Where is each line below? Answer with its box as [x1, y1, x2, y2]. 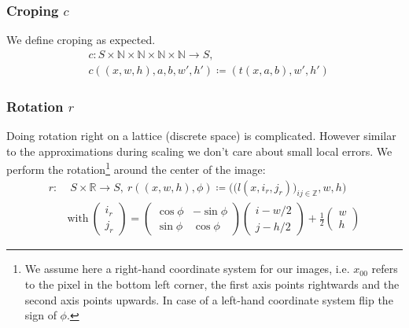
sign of [24, 307, 57, 323]
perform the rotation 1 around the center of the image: [6, 159, 266, 177]
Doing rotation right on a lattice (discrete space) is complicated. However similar [6, 127, 396, 144]
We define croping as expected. [6, 31, 156, 48]
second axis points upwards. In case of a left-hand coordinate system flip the [24, 291, 393, 308]
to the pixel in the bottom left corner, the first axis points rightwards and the [24, 275, 400, 292]
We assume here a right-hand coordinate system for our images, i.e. [24, 260, 350, 277]
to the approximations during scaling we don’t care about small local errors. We [6, 142, 392, 159]
